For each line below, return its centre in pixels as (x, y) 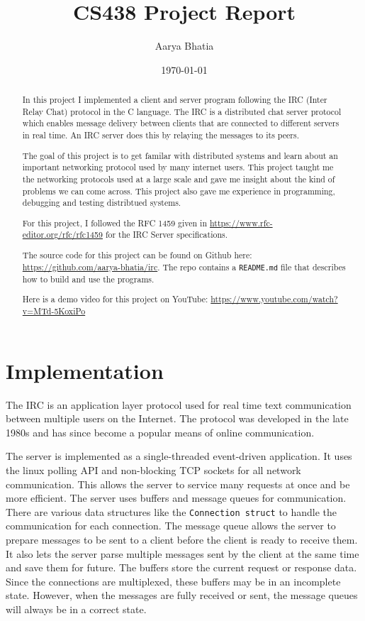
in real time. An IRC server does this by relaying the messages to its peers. (161, 135)
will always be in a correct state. (76, 609)
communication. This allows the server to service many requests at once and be (178, 484)
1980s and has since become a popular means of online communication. (160, 432)
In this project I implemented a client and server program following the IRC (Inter (175, 100)
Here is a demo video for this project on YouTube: (115, 299)
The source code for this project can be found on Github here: (137, 255)
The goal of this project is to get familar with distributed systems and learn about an (180, 155)
